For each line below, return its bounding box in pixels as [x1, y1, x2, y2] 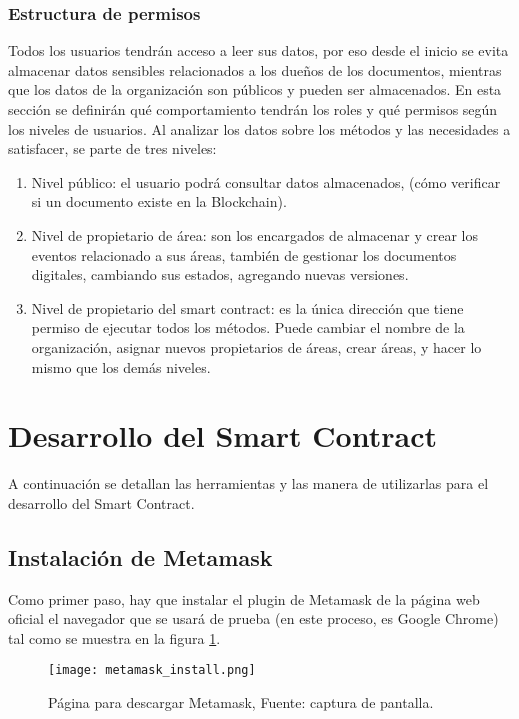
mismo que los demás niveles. [31, 356, 211, 377]
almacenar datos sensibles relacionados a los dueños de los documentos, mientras [8, 59, 502, 80]
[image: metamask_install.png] [48, 663, 256, 678]
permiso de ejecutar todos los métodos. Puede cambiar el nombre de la [31, 317, 465, 338]
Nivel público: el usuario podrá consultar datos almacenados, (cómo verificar [31, 171, 501, 192]
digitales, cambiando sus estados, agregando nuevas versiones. [31, 264, 409, 285]
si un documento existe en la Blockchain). [31, 191, 287, 212]
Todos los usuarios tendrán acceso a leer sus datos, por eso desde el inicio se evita [8, 40, 509, 61]
